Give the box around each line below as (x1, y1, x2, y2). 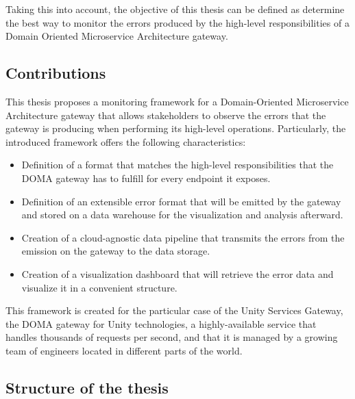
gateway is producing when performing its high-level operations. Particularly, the (5, 121, 346, 136)
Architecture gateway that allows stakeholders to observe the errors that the (5, 107, 326, 122)
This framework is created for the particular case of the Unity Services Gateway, (5, 303, 343, 318)
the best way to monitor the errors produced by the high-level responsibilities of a (5, 15, 350, 29)
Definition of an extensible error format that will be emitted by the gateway (21, 194, 341, 208)
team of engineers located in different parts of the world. (5, 343, 243, 357)
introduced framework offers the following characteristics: (5, 134, 246, 149)
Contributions (5, 62, 106, 83)
